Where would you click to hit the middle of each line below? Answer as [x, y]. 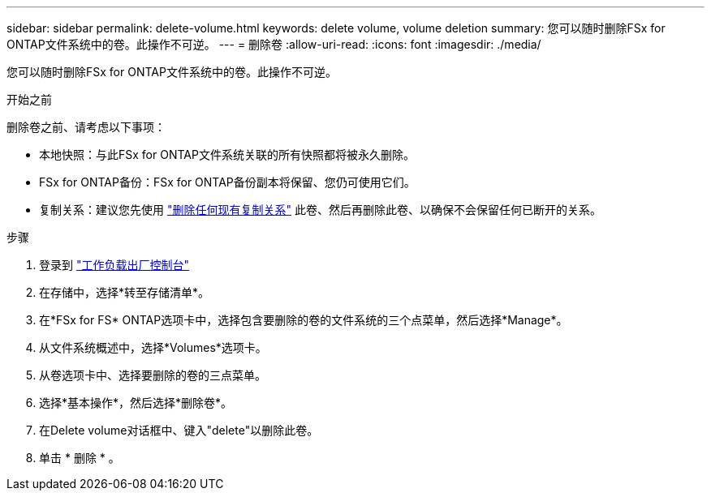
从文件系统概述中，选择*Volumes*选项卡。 [153, 347]
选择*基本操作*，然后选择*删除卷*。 [136, 403]
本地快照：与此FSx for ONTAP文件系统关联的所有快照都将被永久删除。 [227, 154]
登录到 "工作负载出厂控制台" [114, 265]
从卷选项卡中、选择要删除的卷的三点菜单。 [153, 375]
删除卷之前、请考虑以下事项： [86, 127]
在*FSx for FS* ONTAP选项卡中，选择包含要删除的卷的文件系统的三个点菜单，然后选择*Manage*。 [304, 320]
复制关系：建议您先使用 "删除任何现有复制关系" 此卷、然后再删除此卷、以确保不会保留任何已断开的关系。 [320, 210]
